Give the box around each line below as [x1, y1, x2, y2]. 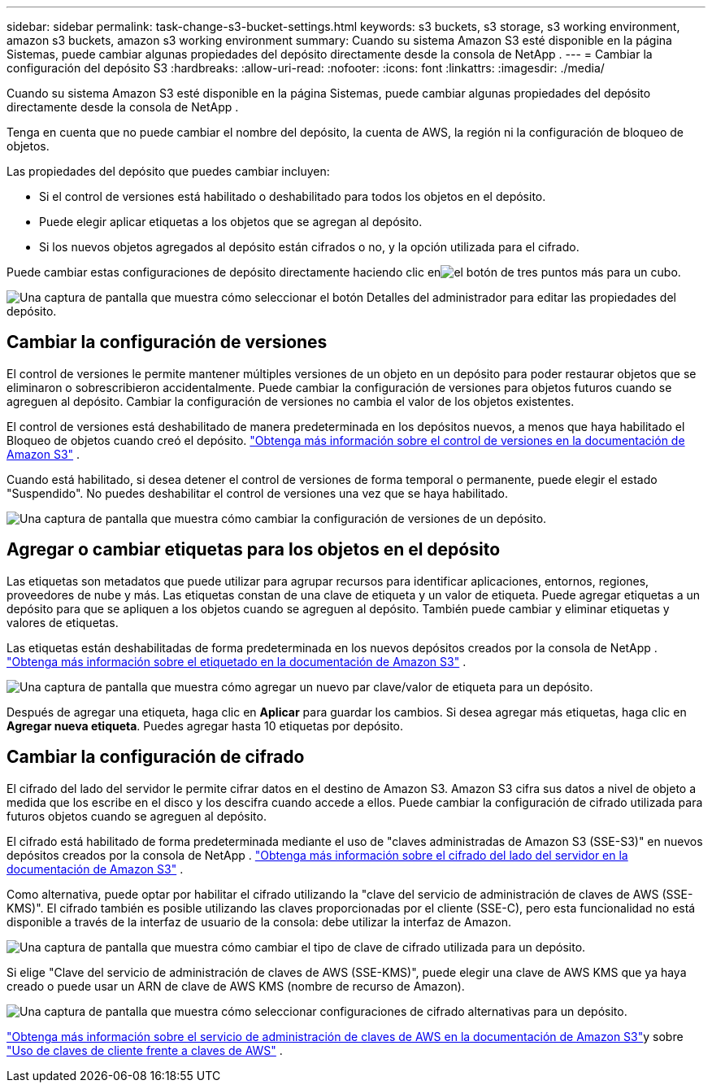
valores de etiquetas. [7, 615, 119, 629]
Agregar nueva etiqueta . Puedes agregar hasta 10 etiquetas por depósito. [7, 718, 404, 733]
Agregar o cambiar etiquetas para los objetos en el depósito [7, 539, 501, 560]
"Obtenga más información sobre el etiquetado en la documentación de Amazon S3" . [7, 654, 467, 669]
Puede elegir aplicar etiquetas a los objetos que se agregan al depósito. [39, 215, 423, 229]
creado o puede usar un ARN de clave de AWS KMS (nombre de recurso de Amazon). [7, 978, 465, 993]
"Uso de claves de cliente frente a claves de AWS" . [7, 1043, 283, 1057]
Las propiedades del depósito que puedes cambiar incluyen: [7, 164, 330, 178]
